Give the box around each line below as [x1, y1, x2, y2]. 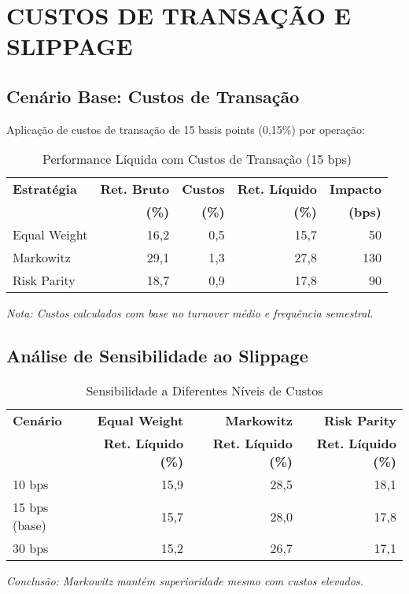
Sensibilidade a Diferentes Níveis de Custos [86, 381, 323, 400]
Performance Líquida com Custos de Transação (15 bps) [42, 150, 352, 169]
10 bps [13, 475, 49, 494]
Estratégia [13, 180, 77, 199]
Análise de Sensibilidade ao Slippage [6, 343, 308, 368]
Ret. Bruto [100, 180, 170, 199]
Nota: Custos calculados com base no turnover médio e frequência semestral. [6, 305, 374, 321]
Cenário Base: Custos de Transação [6, 84, 300, 108]
